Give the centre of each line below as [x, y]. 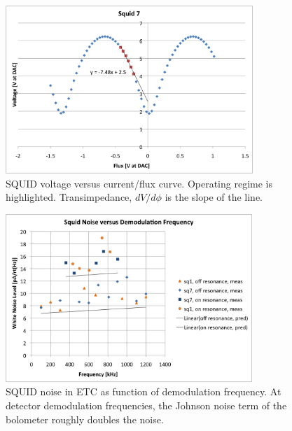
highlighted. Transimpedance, [69, 197]
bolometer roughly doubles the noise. [85, 419]
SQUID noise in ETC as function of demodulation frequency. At [144, 391]
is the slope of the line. [214, 197]
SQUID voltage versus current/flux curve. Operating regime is [139, 183]
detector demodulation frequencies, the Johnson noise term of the [146, 405]
